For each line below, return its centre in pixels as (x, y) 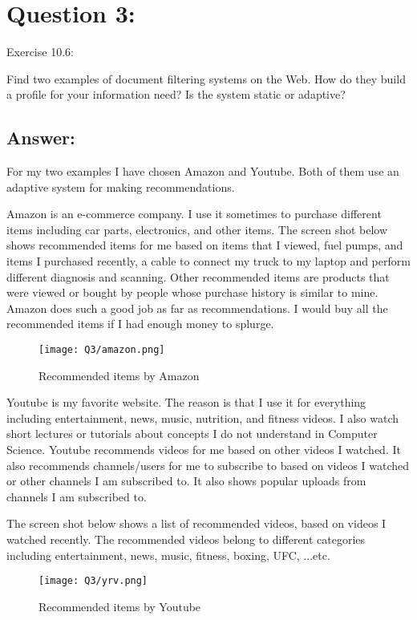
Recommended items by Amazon (119, 375)
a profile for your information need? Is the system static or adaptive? (176, 94)
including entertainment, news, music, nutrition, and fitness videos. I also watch (202, 417)
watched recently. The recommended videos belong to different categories (186, 539)
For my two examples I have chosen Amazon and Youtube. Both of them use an (203, 171)
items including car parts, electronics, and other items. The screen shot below (197, 229)
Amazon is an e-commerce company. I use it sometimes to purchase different (194, 214)
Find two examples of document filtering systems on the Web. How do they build (206, 78)
